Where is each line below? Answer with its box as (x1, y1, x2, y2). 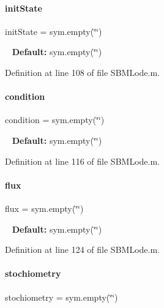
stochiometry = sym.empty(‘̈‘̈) (5, 290, 118, 303)
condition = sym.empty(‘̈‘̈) (5, 113, 105, 126)
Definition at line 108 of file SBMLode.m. (5, 66, 160, 78)
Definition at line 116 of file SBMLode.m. (5, 154, 160, 167)
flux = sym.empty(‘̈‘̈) (5, 201, 84, 214)
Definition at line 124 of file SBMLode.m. (5, 243, 160, 256)
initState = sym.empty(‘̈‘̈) (5, 24, 102, 37)
